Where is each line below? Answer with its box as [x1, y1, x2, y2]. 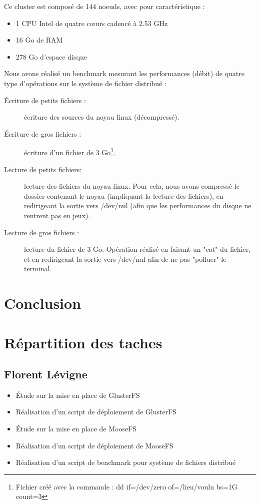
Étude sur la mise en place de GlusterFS [15, 389, 140, 400]
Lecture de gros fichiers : [4, 227, 79, 237]
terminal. [24, 263, 52, 274]
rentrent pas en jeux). [24, 210, 90, 220]
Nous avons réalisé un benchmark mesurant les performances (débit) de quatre [4, 68, 244, 79]
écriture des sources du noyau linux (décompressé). [24, 112, 179, 122]
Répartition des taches [4, 332, 162, 352]
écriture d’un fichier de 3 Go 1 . [24, 146, 116, 157]
